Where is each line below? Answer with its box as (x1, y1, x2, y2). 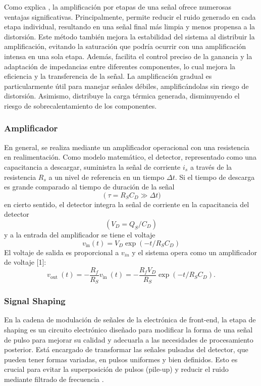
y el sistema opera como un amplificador (132, 247, 257, 257)
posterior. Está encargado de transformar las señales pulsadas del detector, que (4, 344, 248, 355)
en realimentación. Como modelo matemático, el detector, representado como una (4, 152, 256, 162)
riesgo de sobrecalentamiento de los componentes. (4, 100, 157, 111)
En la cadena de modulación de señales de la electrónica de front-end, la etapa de (4, 314, 256, 325)
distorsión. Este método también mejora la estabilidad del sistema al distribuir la (4, 31, 255, 41)
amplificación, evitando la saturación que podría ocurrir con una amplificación (4, 41, 246, 52)
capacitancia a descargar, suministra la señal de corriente (4, 161, 181, 172)
